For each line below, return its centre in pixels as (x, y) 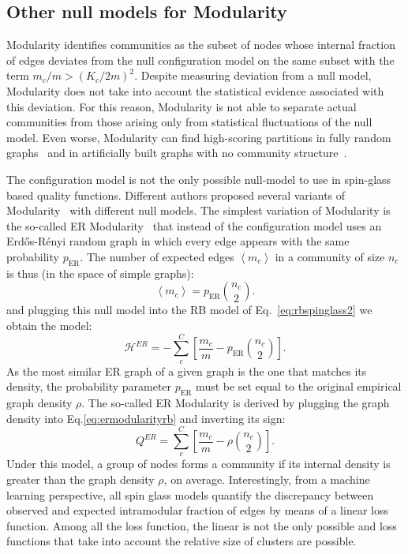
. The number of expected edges (157, 256)
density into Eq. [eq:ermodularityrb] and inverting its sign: (146, 418)
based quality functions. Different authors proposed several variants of (176, 195)
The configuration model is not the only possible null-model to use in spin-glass (199, 179)
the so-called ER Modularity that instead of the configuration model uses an (194, 225)
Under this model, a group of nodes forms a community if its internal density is (198, 464)
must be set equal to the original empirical (299, 386)
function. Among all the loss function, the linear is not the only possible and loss (202, 525)
